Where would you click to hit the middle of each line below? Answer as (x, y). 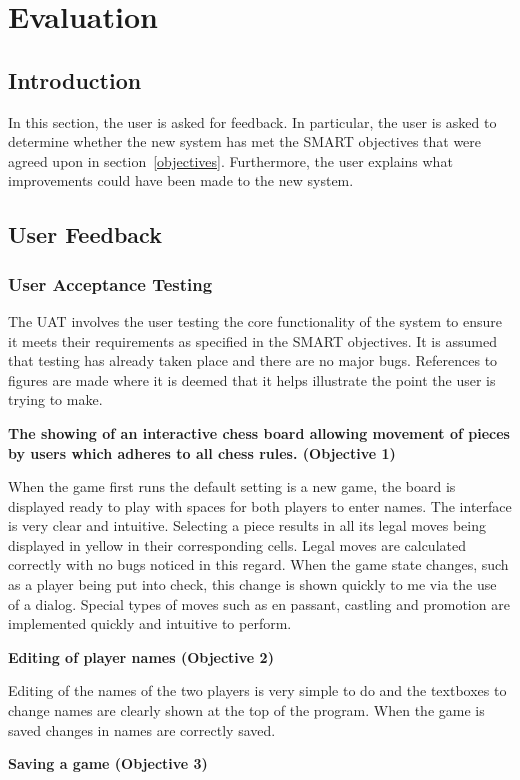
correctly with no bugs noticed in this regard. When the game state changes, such (258, 564)
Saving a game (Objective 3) (108, 763)
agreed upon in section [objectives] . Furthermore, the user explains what (230, 160)
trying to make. (55, 399)
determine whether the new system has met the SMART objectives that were (245, 141)
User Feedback (85, 234)
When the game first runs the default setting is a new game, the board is (232, 486)
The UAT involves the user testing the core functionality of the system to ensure (255, 320)
